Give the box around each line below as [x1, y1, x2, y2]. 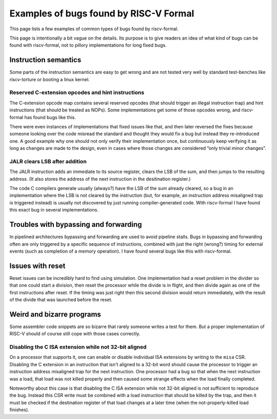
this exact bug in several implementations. [9, 207, 98, 213]
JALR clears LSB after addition [9, 158, 87, 165]
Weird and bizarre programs [9, 310, 101, 318]
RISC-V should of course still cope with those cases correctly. [9, 331, 141, 337]
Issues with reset [9, 261, 66, 270]
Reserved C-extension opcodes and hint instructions [9, 89, 145, 96]
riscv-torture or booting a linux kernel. [9, 76, 90, 82]
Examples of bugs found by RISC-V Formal [9, 8, 194, 19]
